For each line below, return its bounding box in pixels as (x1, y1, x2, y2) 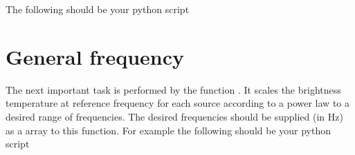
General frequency (6, 42, 184, 70)
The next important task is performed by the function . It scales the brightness (6, 82, 341, 96)
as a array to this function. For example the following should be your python (6, 123, 331, 137)
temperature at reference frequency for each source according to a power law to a (6, 96, 349, 110)
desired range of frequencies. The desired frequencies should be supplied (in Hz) (6, 109, 343, 123)
